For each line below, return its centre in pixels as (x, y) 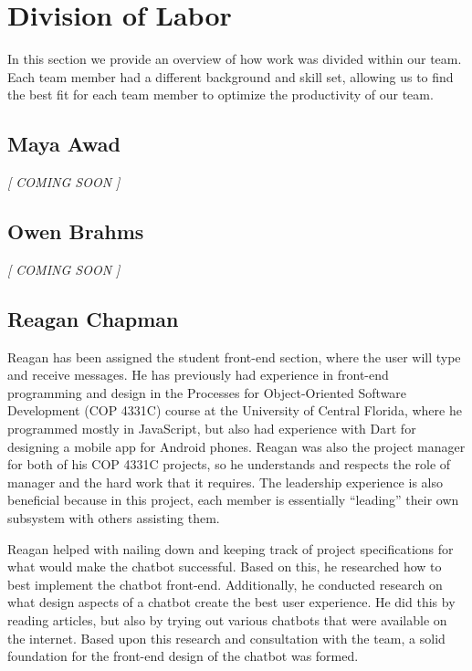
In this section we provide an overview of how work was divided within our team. (235, 59)
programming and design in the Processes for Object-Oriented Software (207, 392)
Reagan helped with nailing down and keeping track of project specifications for (231, 548)
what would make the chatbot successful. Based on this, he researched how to (225, 566)
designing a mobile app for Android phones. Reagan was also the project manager (236, 446)
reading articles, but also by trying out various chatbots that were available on (227, 620)
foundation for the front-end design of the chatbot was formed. (183, 656)
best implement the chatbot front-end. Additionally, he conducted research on (225, 584)
